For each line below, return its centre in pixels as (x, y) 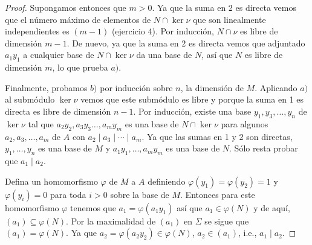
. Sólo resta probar (264, 148)
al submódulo (30, 99)
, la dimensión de (212, 87)
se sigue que (227, 221)
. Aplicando (276, 87)
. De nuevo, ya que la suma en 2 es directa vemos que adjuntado (186, 43)
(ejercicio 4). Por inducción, (163, 31)
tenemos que (93, 207)
